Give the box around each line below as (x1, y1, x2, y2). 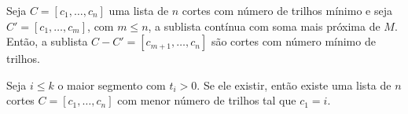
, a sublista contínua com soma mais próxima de (148, 17, 380, 34)
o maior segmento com (57, 76, 166, 93)
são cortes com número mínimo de (211, 33, 376, 50)
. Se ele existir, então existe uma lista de (197, 76, 391, 93)
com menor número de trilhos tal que (117, 92, 296, 108)
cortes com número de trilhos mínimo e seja (182, 2, 392, 18)
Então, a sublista (6, 33, 88, 50)
